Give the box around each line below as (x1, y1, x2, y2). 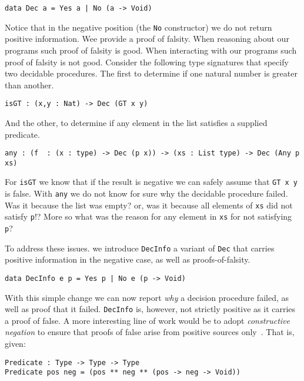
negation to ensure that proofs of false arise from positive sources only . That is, (5, 326, 295, 338)
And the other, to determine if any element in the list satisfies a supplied (5, 116, 268, 128)
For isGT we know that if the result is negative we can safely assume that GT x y (5, 175, 298, 188)
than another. (5, 78, 54, 91)
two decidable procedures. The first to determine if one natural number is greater (5, 67, 298, 79)
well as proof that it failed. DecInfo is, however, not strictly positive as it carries (5, 303, 296, 315)
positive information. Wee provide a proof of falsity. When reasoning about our (5, 32, 289, 45)
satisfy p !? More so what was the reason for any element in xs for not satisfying (5, 210, 292, 223)
